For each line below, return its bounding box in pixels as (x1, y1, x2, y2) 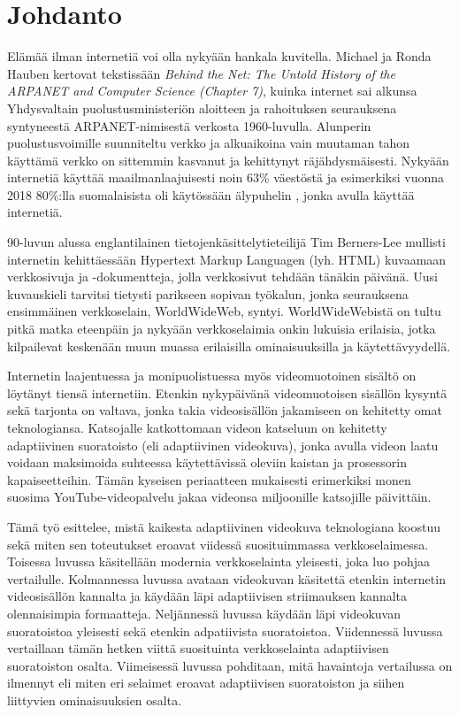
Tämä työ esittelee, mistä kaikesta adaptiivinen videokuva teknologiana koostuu (7, 517, 441, 535)
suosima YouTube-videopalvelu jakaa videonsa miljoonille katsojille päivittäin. (7, 488, 432, 506)
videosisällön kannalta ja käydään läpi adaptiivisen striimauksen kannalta (7, 587, 408, 605)
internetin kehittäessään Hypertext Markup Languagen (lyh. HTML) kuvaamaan (7, 250, 447, 268)
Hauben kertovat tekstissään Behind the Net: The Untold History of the (7, 64, 395, 82)
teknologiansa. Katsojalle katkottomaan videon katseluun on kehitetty (7, 419, 387, 436)
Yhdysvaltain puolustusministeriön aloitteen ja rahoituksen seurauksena (7, 98, 397, 117)
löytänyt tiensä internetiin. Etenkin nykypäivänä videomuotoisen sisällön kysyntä (7, 383, 448, 402)
